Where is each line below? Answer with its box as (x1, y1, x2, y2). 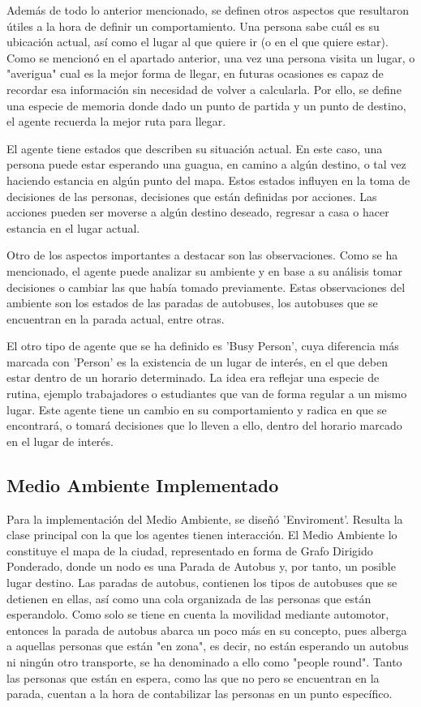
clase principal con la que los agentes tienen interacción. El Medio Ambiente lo (6, 526, 397, 543)
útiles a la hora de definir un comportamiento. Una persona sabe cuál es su (6, 17, 380, 34)
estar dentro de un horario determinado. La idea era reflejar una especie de (6, 369, 380, 386)
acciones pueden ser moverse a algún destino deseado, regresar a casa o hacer (6, 204, 389, 221)
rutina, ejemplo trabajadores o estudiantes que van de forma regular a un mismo (6, 385, 407, 402)
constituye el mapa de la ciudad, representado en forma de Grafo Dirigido (6, 542, 373, 559)
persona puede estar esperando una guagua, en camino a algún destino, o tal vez (6, 156, 406, 173)
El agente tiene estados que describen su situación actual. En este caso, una (6, 139, 383, 156)
